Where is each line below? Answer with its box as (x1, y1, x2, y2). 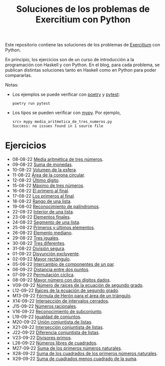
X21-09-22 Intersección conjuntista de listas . (12, 325, 104, 330)
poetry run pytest (12, 101, 50, 106)
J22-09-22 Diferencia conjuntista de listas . (12, 329, 100, 335)
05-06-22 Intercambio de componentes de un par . (12, 261, 115, 267)
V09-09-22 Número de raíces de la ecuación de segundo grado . (12, 283, 144, 288)
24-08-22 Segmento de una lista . (12, 219, 81, 225)
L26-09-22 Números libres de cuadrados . (12, 340, 98, 346)
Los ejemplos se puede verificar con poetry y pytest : (12, 91, 120, 97)
